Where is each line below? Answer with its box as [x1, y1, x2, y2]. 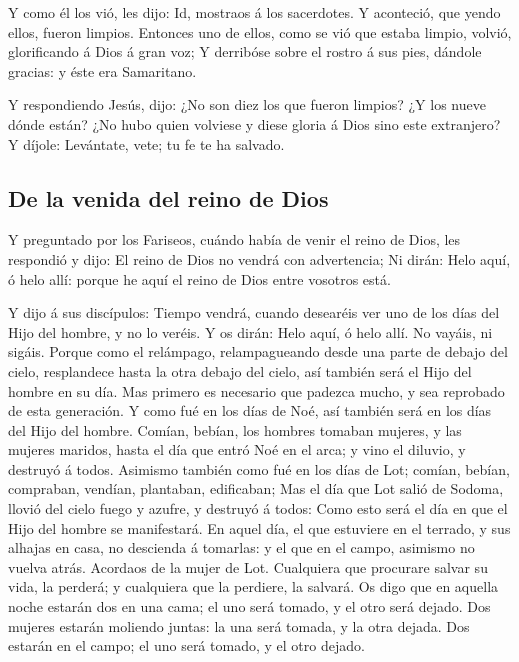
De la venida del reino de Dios [8, 182, 329, 213]
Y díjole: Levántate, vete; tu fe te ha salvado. [8, 133, 285, 154]
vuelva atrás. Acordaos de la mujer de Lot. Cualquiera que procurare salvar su [8, 556, 488, 577]
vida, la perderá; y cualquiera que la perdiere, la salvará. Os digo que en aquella [8, 576, 499, 597]
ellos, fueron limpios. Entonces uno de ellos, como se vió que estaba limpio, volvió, [8, 21, 512, 42]
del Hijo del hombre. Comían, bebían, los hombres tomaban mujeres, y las [8, 419, 462, 440]
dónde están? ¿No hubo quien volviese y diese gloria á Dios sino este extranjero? [8, 113, 501, 134]
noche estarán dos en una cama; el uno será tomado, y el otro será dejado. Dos [8, 596, 491, 617]
